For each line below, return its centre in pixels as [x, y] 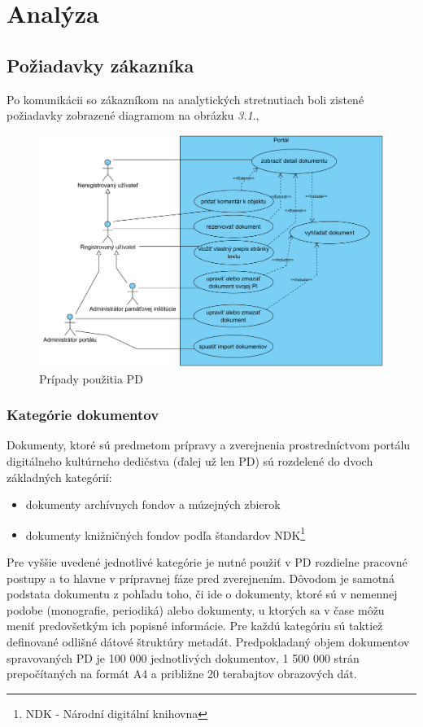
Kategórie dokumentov [83, 415]
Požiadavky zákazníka [100, 65]
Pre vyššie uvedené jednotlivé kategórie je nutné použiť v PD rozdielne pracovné [207, 562]
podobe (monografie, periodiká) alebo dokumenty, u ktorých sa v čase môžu [196, 609]
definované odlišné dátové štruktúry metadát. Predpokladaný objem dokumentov [208, 642]
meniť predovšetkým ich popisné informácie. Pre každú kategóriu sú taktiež [195, 626]
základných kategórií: [59, 477]
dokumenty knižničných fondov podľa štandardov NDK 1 [166, 533]
